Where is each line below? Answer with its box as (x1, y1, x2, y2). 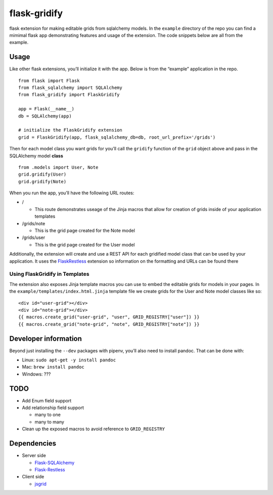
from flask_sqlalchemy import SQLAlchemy (18, 85, 122, 91)
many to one (34, 411, 61, 418)
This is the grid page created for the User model (34, 241, 135, 247)
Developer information (9, 334, 82, 343)
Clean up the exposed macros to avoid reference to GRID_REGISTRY (22, 426, 165, 432)
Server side (22, 452, 47, 459)
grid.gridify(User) (18, 172, 67, 177)
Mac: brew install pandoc (22, 364, 84, 370)
